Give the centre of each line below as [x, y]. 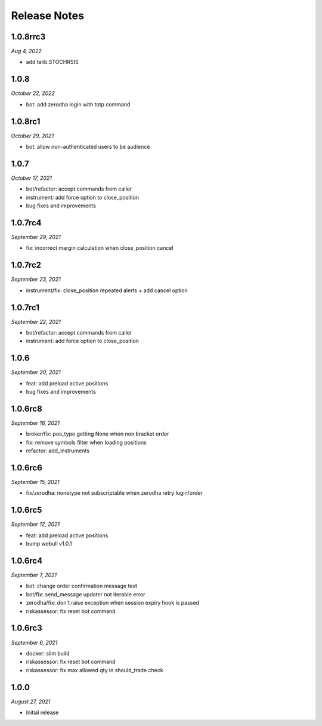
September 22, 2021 [36, 321]
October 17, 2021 [31, 178]
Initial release [42, 712]
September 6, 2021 [34, 642]
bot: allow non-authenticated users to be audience [88, 147]
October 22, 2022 [33, 93]
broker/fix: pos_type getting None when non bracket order [97, 434]
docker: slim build [48, 653]
